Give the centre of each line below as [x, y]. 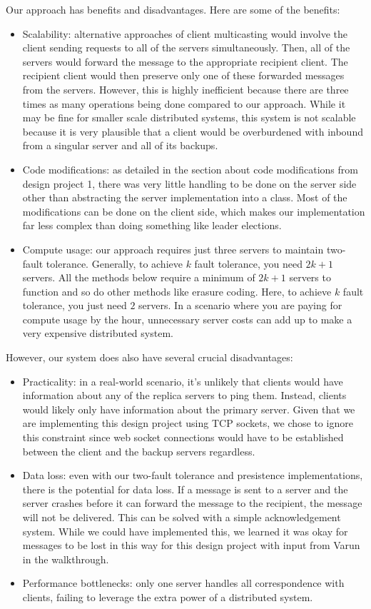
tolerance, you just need [75, 305]
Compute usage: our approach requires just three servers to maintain [173, 249]
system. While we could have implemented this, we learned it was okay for [185, 531]
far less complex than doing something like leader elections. [152, 225]
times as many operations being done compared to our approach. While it [184, 103]
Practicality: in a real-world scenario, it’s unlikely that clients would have [183, 381]
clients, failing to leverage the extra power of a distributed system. [168, 597]
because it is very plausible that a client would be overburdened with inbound [193, 131]
